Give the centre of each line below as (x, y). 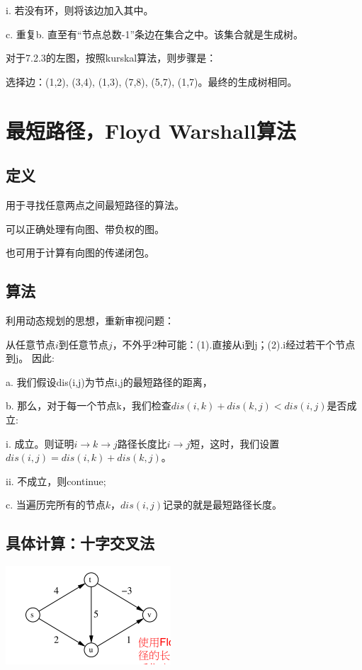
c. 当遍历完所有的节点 (56, 505)
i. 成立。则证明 (40, 443)
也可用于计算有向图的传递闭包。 (80, 252)
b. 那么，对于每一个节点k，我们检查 (89, 405)
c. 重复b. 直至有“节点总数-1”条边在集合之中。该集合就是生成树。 (154, 34)
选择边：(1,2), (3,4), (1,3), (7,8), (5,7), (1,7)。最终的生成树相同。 (152, 81)
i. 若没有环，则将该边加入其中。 (80, 10)
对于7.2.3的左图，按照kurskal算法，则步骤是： (111, 58)
